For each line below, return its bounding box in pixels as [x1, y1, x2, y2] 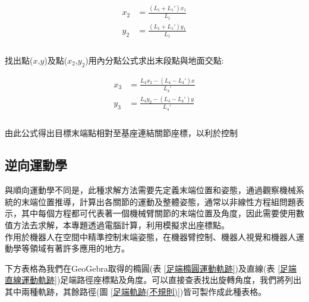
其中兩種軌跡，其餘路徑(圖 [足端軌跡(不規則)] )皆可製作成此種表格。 [5, 285, 267, 297]
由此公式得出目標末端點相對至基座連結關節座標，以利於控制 [5, 127, 238, 139]
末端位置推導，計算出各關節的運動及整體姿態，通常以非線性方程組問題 [21, 195, 296, 207]
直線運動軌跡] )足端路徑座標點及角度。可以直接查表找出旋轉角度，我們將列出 [5, 273, 302, 286]
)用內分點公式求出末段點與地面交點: [85, 54, 224, 66]
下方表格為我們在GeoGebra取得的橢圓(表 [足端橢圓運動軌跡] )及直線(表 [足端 [5, 262, 297, 274]
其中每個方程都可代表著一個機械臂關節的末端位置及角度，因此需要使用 [21, 207, 296, 219]
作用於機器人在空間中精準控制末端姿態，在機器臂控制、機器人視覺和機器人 [5, 230, 296, 243]
